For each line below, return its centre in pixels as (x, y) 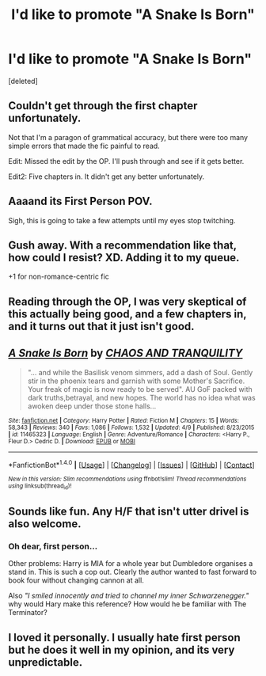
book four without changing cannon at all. (76, 580)
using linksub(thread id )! (40, 487)
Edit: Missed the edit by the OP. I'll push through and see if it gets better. (126, 161)
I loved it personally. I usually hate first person (124, 638)
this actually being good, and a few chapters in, (127, 314)
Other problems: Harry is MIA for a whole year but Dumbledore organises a (131, 564)
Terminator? (28, 613)
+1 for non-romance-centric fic (59, 277)
